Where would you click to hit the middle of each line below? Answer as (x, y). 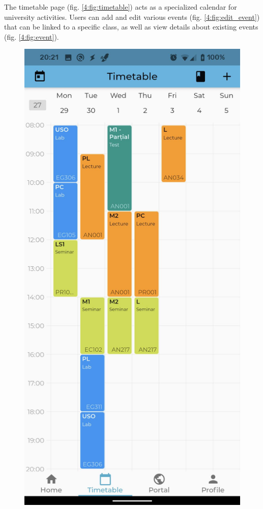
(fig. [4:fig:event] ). (32, 36)
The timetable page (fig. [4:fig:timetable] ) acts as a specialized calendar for (121, 7)
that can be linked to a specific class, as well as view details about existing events (131, 27)
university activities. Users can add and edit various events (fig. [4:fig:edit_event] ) (132, 17)
